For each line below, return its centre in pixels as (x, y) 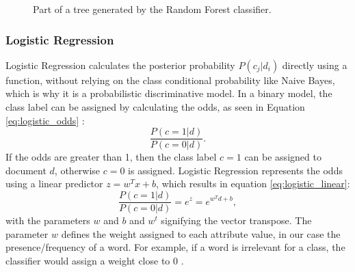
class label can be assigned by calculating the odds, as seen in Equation (155, 107)
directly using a (315, 65)
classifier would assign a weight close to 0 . (95, 260)
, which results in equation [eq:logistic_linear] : (253, 183)
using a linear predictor (54, 183)
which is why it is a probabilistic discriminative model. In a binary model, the (169, 93)
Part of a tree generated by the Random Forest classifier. (152, 9)
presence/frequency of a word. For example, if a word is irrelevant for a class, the (175, 247)
